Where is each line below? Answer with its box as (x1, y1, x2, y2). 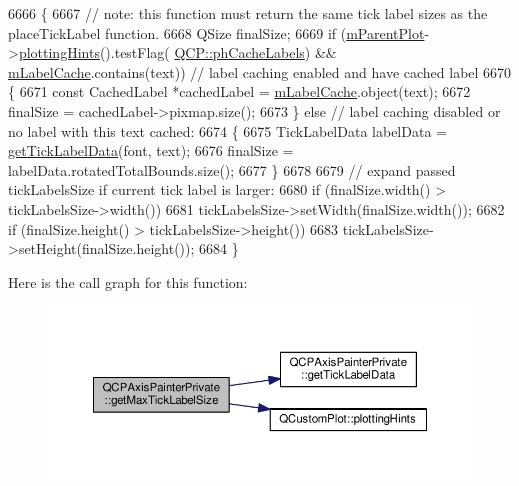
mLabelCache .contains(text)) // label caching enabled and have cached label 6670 (8, 61, 512, 82)
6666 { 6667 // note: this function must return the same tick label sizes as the (8, 3, 488, 23)
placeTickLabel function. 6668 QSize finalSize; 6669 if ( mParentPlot (8, 22, 425, 43)
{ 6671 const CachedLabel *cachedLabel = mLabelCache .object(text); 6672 (8, 81, 471, 102)
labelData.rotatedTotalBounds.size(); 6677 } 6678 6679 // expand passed (8, 159, 456, 180)
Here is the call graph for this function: (8, 271, 248, 292)
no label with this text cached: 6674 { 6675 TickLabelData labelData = (8, 120, 447, 141)
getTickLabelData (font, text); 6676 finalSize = (8, 140, 294, 161)
